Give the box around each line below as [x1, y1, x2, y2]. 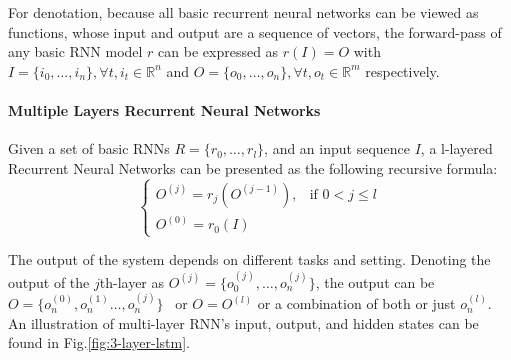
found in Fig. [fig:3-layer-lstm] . [8, 332, 190, 353]
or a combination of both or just [257, 293, 456, 314]
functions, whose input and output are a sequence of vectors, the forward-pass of [8, 21, 502, 42]
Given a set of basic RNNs [8, 138, 170, 159]
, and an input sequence [264, 138, 410, 159]
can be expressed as [158, 41, 279, 62]
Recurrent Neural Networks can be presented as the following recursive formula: [8, 157, 498, 178]
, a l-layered [420, 138, 493, 159]
